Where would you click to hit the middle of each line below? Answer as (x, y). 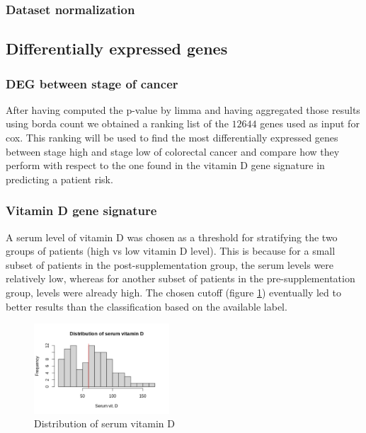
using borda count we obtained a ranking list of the (117, 123)
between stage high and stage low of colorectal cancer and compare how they (173, 151)
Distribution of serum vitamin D (104, 423)
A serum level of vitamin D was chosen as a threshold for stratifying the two (172, 237)
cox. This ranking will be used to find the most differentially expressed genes (172, 138)
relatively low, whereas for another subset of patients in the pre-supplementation (181, 278)
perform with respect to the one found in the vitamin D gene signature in (165, 165)
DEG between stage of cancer (92, 83)
